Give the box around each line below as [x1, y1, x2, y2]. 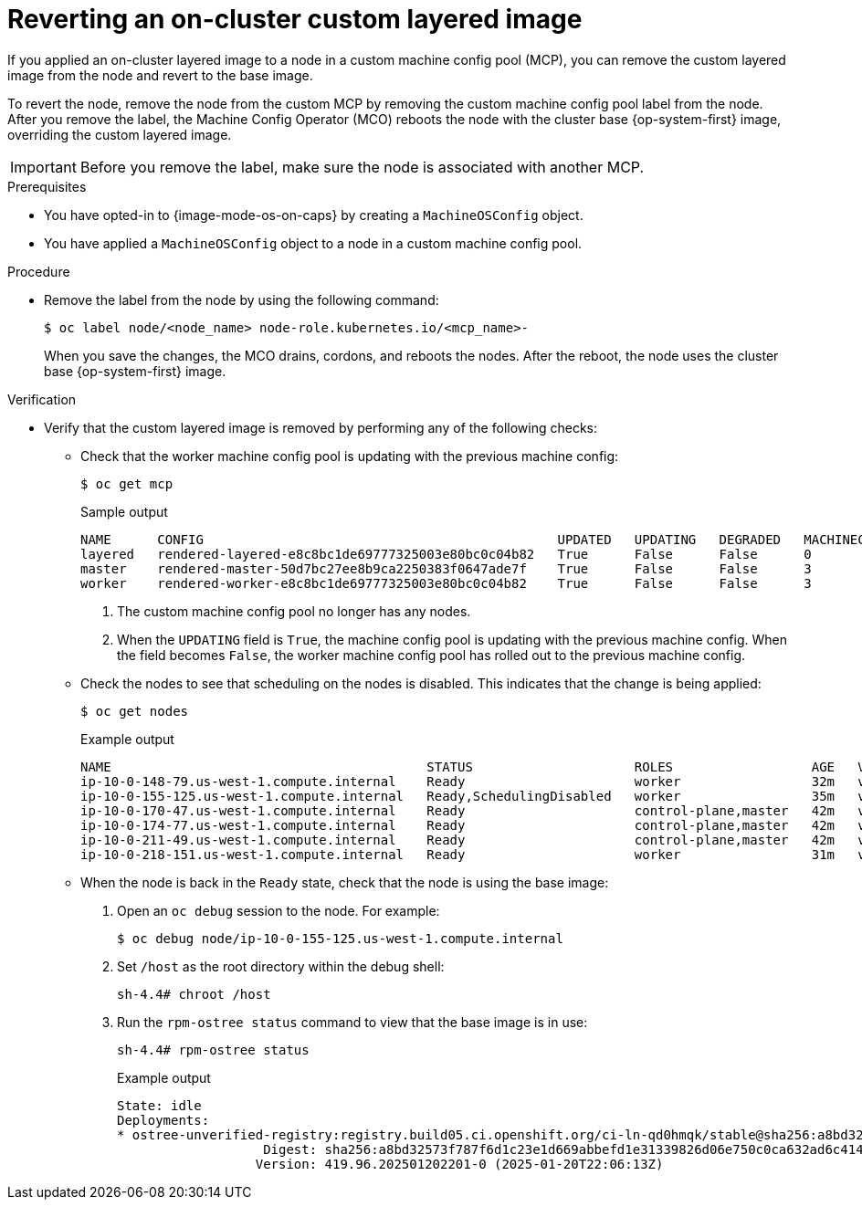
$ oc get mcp [80, 476, 173, 491]
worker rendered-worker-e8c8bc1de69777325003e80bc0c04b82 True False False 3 [80, 575, 812, 591]
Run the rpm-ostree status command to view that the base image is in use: [117, 1013, 588, 1030]
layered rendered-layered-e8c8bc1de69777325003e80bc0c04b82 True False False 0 [80, 546, 812, 562]
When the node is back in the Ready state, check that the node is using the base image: [80, 874, 609, 890]
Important [10, 157, 77, 176]
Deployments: [117, 1112, 210, 1128]
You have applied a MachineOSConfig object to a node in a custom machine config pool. [44, 235, 583, 251]
